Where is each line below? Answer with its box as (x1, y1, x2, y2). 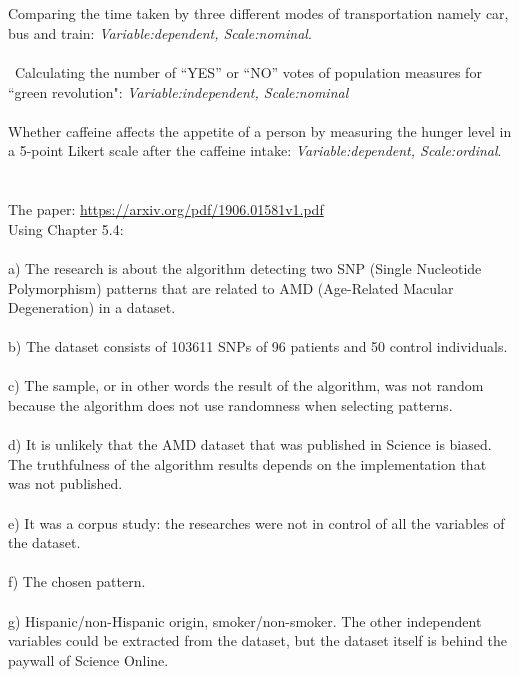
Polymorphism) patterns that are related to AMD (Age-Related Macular (8, 277, 454, 298)
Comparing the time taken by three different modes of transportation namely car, (8, 3, 509, 24)
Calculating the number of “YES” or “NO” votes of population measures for (14, 61, 482, 82)
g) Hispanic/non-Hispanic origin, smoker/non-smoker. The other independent (8, 610, 482, 631)
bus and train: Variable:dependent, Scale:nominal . (8, 22, 312, 43)
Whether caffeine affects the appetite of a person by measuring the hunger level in (8, 120, 512, 141)
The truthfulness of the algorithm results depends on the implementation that (8, 453, 487, 474)
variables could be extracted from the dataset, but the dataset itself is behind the (8, 630, 508, 651)
